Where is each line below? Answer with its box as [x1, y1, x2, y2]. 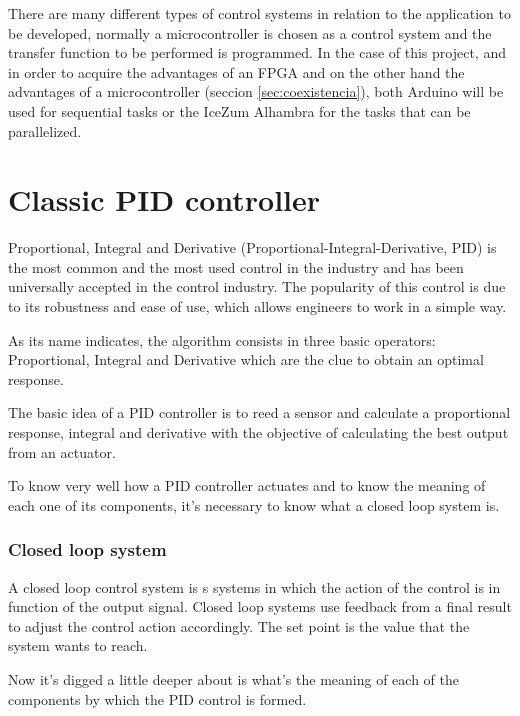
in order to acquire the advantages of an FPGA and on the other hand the [8, 61, 465, 82]
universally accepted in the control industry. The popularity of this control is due [8, 276, 506, 297]
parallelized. [8, 120, 82, 141]
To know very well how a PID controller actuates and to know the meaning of [8, 475, 486, 496]
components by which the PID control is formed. [8, 688, 307, 709]
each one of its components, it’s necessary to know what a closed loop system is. [8, 494, 500, 515]
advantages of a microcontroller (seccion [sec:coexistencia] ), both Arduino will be [8, 81, 504, 102]
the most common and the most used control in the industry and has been [8, 256, 464, 277]
